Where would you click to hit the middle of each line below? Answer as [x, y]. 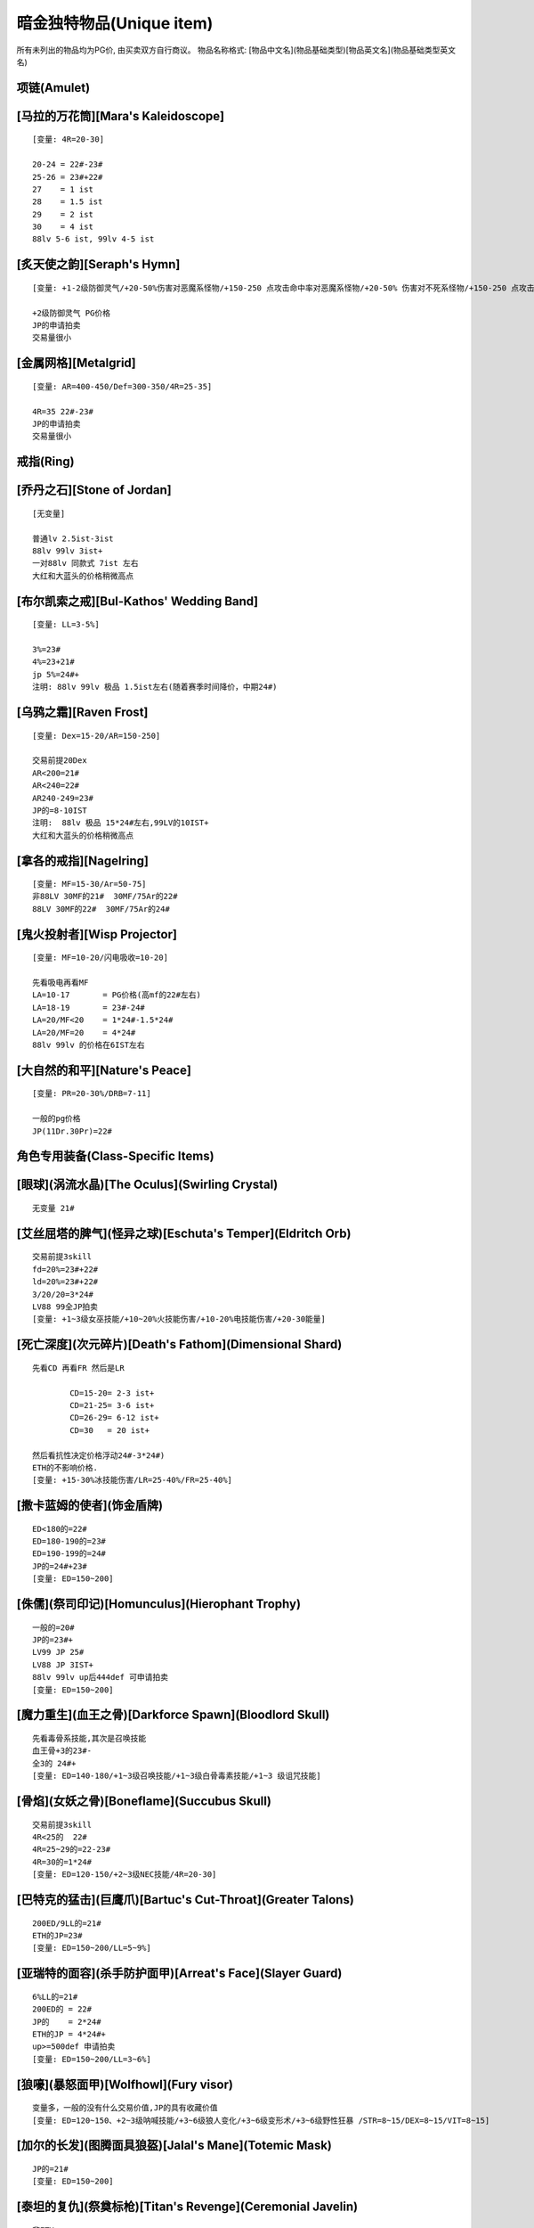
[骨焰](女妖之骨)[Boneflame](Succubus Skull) [144, 1802]
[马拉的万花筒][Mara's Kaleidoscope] [121, 116]
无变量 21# [53, 1208]
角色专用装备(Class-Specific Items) [115, 1156]
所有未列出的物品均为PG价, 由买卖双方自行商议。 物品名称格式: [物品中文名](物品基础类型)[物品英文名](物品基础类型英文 [236, 50]
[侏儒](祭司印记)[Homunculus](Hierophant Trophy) [159, 1604]
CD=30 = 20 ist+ [110, 1430]
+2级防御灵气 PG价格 [72, 313]
